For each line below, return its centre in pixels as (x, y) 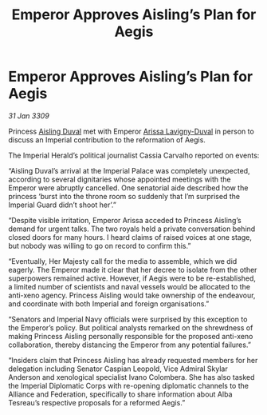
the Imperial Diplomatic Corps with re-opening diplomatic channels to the (129, 385)
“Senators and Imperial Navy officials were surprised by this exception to (128, 319)
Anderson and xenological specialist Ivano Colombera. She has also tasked (132, 377)
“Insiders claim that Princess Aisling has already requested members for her (133, 360)
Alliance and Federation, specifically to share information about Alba (120, 394)
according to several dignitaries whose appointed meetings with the (120, 179)
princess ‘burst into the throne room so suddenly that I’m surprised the (124, 196)
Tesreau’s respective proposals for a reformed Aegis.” (97, 402)
